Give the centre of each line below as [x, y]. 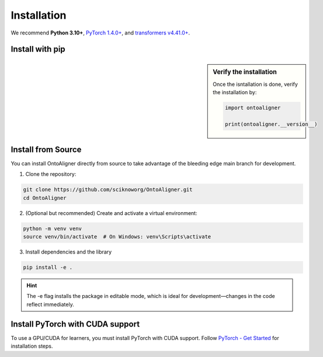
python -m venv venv [52, 228]
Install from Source [46, 149]
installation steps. [32, 346]
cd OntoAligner [45, 198]
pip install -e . [48, 268]
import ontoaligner [253, 108]
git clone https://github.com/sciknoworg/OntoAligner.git [108, 190]
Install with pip [38, 49]
